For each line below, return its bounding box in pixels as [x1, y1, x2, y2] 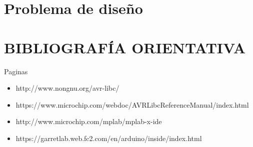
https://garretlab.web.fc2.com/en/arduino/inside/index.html [15, 133, 202, 143]
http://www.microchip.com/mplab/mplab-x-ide [15, 116, 162, 127]
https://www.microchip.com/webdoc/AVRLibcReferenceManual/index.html [15, 99, 249, 110]
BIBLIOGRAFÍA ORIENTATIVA [4, 37, 246, 57]
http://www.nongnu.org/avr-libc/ [15, 83, 119, 93]
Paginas [4, 66, 28, 76]
